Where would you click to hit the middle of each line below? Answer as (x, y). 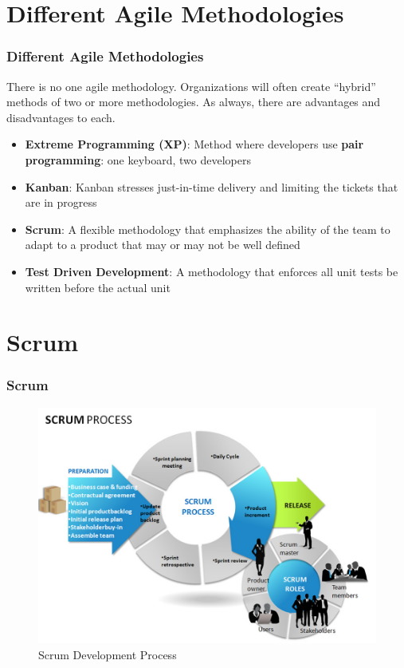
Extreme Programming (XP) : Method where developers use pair (194, 144)
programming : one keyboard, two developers (138, 159)
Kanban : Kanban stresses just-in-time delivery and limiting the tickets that (212, 186)
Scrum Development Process (108, 655)
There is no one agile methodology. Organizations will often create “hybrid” (191, 86)
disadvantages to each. (61, 117)
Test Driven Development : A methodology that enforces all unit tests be (212, 271)
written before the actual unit (98, 287)
